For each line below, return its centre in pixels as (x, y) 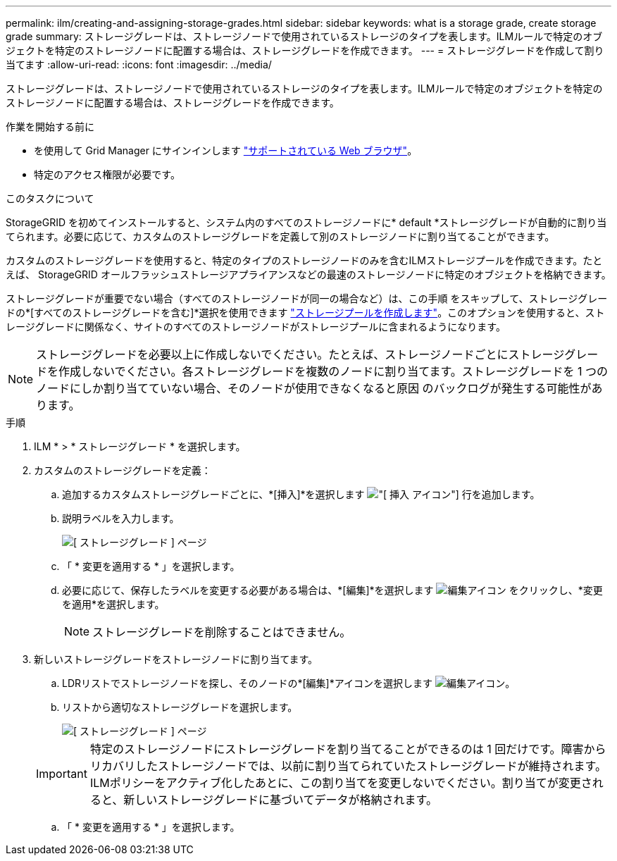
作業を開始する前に (50, 126)
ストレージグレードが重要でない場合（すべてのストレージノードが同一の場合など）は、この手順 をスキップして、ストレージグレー (307, 298)
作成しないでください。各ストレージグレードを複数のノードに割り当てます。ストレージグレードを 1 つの (334, 371)
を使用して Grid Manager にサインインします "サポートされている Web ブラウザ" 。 (226, 150)
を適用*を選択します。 (113, 604)
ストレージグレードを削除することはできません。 (222, 632)
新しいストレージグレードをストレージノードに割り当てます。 (176, 659)
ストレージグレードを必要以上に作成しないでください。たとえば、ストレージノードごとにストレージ (300, 354)
